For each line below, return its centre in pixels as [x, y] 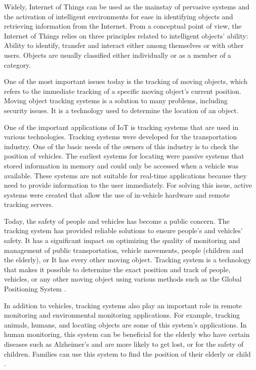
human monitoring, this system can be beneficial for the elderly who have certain [127, 334]
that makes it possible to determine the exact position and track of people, [117, 269]
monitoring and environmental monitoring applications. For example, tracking [122, 315]
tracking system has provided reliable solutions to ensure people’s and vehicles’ [123, 230]
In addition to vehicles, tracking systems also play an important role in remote [123, 305]
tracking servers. [29, 204]
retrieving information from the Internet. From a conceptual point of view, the [123, 26]
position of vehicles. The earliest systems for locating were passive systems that [124, 156]
